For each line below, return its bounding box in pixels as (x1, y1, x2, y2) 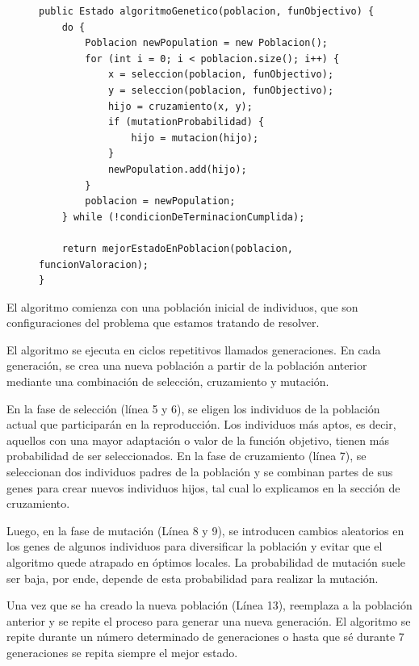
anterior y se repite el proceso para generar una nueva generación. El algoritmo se (6, 612, 411, 629)
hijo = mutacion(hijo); (131, 132, 259, 144)
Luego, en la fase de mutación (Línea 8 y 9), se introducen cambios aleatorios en (6, 521, 404, 538)
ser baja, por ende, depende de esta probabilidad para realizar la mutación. (6, 569, 379, 586)
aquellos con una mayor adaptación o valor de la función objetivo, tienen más (6, 431, 389, 448)
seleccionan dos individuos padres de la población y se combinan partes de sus (6, 463, 393, 480)
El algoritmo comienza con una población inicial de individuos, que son (6, 298, 358, 315)
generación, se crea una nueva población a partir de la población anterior (6, 357, 367, 374)
